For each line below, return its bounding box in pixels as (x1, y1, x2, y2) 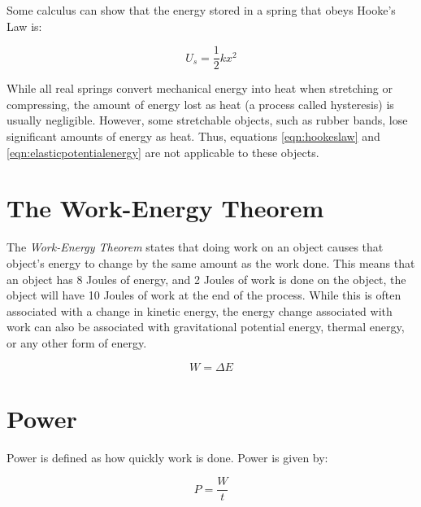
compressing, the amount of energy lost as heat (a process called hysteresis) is (7, 95, 394, 112)
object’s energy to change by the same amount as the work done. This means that (7, 254, 415, 271)
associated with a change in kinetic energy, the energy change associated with (7, 302, 393, 319)
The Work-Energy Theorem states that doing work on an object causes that (7, 238, 384, 256)
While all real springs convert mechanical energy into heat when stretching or (7, 80, 393, 97)
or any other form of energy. (7, 334, 147, 351)
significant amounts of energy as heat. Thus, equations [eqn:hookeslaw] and (7, 128, 380, 145)
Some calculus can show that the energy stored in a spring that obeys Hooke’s (7, 2, 396, 18)
